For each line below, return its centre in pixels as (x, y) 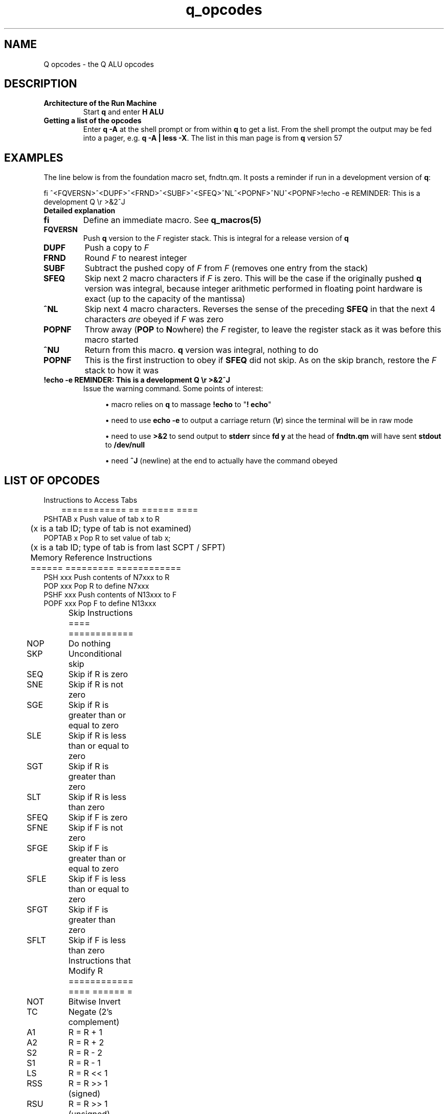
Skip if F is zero (98, 818)
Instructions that (99, 961)
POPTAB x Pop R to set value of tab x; (107, 538)
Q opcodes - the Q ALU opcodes (99, 64)
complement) (94, 1022)
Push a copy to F (117, 248)
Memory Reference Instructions (91, 558)
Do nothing (89, 644)
